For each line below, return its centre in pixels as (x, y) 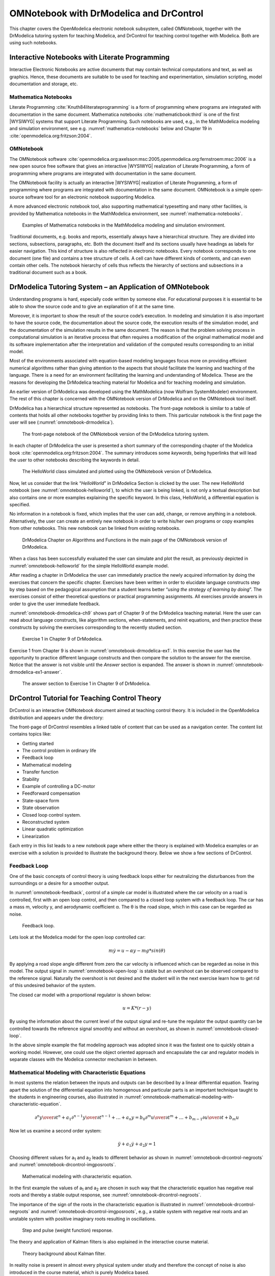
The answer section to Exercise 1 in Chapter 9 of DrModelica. (86, 683)
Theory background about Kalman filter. (64, 1254)
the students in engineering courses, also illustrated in (66, 1097)
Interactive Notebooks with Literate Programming (90, 57)
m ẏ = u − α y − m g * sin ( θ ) (137, 950)
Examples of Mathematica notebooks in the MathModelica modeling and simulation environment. (124, 225)
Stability (31, 779)
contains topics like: (30, 734)
